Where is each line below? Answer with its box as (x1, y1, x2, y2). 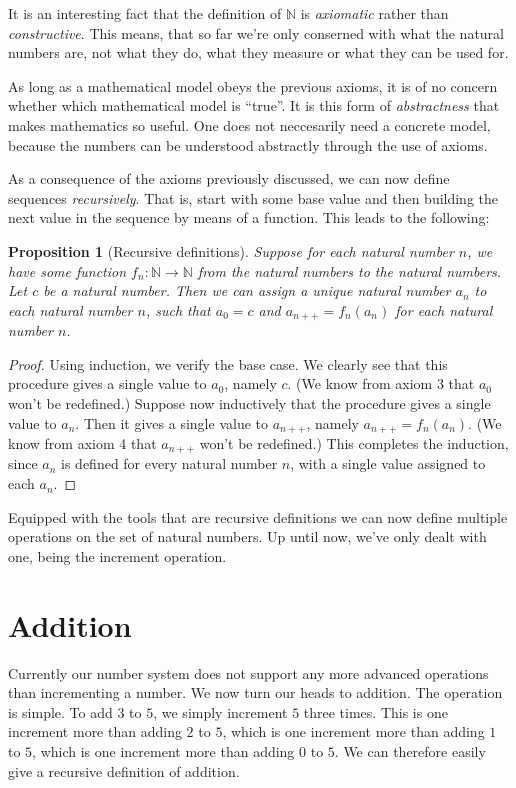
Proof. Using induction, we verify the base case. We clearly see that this (8, 353, 448, 374)
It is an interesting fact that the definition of (8, 3, 282, 23)
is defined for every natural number (61, 453, 278, 474)
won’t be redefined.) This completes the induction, (199, 433, 509, 453)
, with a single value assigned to (290, 453, 486, 474)
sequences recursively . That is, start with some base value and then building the (8, 187, 499, 208)
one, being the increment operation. (8, 545, 227, 566)
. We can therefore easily (334, 740, 486, 761)
